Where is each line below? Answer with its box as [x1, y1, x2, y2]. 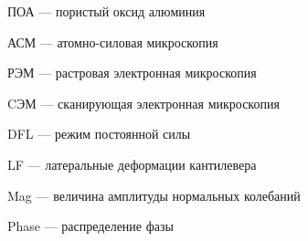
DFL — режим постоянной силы [7, 124, 191, 143]
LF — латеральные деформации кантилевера [7, 154, 257, 173]
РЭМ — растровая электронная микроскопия [7, 63, 257, 82]
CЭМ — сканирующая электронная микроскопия [7, 93, 280, 112]
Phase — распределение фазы [7, 216, 174, 236]
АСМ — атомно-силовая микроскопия [7, 32, 218, 51]
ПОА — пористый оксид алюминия [7, 2, 206, 20]
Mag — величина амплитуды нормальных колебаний [7, 185, 301, 204]
